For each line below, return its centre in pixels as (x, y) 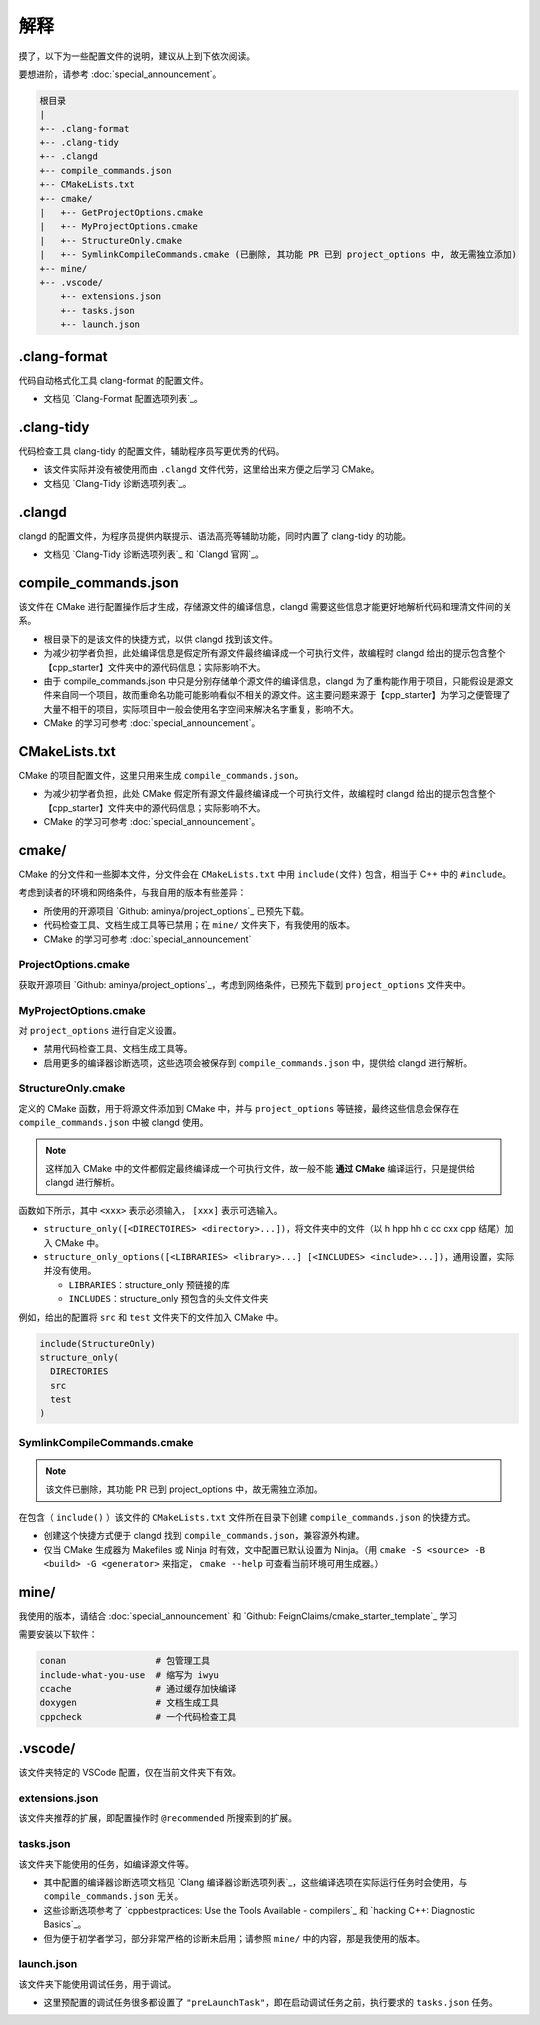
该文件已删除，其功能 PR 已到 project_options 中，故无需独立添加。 (184, 1489)
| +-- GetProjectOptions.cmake (121, 213)
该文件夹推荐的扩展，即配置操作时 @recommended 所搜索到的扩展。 (158, 1818)
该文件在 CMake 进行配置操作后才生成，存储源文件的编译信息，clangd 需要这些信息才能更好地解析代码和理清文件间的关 (265, 606)
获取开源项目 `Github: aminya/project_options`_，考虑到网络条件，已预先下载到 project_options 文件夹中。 (244, 984)
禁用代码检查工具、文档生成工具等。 (118, 1049)
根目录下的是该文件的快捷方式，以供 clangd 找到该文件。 (161, 639)
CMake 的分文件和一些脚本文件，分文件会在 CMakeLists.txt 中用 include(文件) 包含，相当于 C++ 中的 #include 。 (265, 874)
